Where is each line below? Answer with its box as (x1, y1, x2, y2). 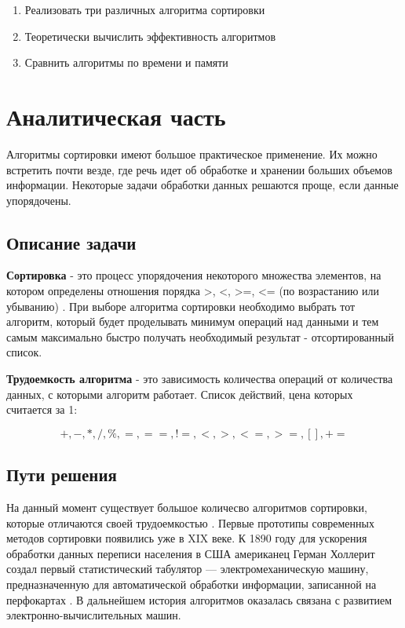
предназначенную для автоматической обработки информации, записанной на (6, 576, 377, 592)
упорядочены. (6, 192, 71, 208)
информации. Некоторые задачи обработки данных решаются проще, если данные (6, 177, 399, 193)
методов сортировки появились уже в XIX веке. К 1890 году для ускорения (6, 530, 367, 546)
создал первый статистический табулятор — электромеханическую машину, (6, 560, 369, 577)
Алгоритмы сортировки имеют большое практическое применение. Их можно (6, 145, 378, 162)
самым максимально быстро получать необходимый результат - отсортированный (6, 328, 394, 345)
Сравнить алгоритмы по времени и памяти (24, 54, 228, 71)
